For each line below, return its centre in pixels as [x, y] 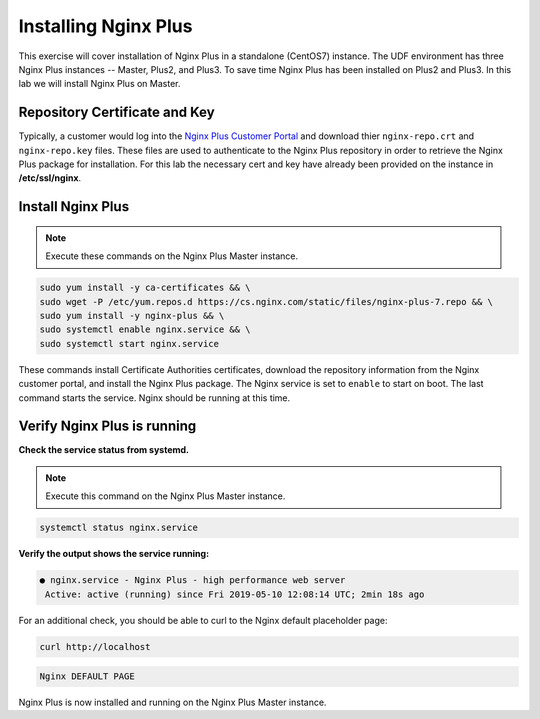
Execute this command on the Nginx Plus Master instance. [165, 496]
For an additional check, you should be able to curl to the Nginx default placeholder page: [203, 620]
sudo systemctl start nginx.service [129, 343]
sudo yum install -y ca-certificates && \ [145, 288]
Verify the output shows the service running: [114, 554]
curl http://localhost [95, 646]
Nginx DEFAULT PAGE [87, 676]
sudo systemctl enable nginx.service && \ [145, 329]
